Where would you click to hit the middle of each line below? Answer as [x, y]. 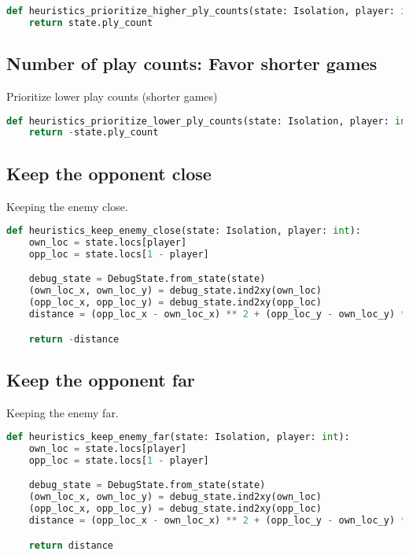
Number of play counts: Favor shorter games [192, 63]
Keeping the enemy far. [63, 412]
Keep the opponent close [109, 173]
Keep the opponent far [101, 379]
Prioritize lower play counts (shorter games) [112, 96]
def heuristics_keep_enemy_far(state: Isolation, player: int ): [178, 437]
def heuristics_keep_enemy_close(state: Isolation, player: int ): [184, 231]
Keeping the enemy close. [67, 206]
